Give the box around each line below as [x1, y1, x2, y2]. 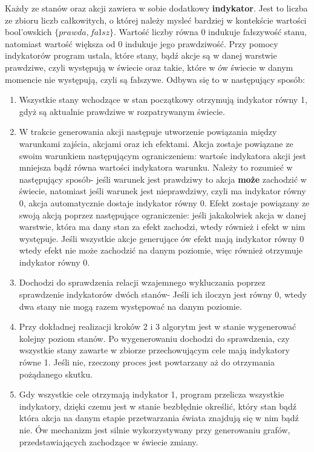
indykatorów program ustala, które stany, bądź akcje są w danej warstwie [5, 49, 277, 62]
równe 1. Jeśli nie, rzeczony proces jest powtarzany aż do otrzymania [19, 356, 275, 368]
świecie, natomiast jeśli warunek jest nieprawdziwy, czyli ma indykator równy [19, 185, 306, 197]
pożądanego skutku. [19, 367, 93, 380]
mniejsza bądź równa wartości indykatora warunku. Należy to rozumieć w [19, 161, 293, 174]
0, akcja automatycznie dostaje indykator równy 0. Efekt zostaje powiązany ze [19, 196, 310, 209]
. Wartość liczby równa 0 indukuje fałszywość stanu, [113, 25, 307, 38]
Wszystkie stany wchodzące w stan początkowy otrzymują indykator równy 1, [19, 93, 307, 106]
